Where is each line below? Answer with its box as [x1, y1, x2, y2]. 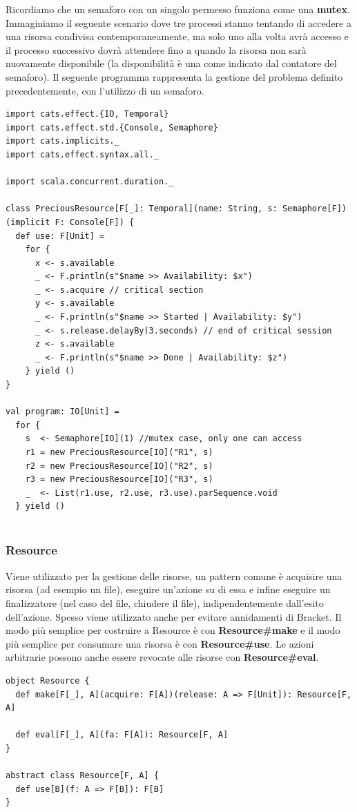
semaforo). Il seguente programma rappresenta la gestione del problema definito [6, 69, 343, 84]
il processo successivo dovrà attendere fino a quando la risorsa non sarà [6, 42, 307, 57]
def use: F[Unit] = [15, 231, 105, 241]
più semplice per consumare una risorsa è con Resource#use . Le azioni [6, 636, 314, 650]
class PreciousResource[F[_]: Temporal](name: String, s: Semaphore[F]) [6, 204, 347, 214]
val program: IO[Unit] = [6, 407, 119, 417]
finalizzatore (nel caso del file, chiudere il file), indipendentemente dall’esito [6, 595, 324, 610]
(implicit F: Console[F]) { [6, 217, 135, 227]
